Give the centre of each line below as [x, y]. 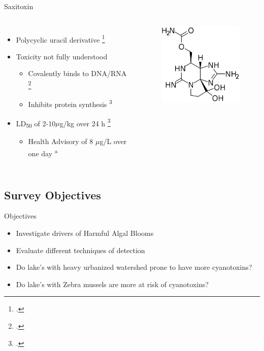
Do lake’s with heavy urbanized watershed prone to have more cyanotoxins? [134, 267]
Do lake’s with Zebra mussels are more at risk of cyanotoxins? [112, 284]
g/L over [113, 141]
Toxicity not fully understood [62, 56]
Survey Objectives [53, 195]
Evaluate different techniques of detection [80, 250]
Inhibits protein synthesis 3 [70, 103]
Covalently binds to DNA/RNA [77, 73]
